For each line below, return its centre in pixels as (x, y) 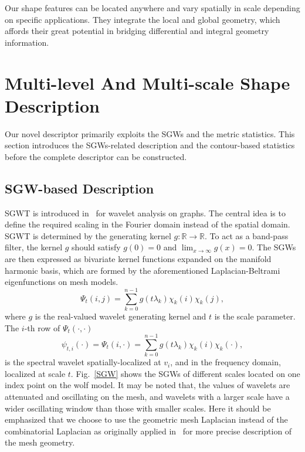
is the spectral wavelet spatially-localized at (83, 362)
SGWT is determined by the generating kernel (88, 235)
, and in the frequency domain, (226, 362)
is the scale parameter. (255, 316)
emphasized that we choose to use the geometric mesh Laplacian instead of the (146, 419)
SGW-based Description (79, 188)
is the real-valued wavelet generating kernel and (121, 316)
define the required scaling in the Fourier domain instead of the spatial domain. (148, 224)
